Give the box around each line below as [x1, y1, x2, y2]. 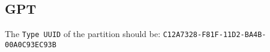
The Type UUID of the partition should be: [5, 27, 161, 40]
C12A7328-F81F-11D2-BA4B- [163, 30, 266, 39]
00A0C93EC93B [5, 40, 56, 49]
